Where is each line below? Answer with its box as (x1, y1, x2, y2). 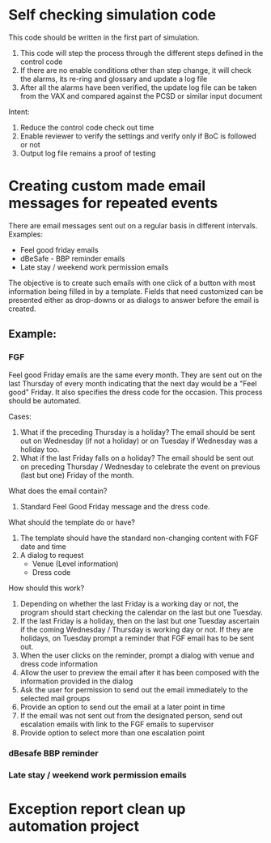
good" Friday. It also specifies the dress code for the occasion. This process (8, 387, 263, 397)
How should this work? (8, 583, 85, 593)
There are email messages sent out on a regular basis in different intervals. (8, 220, 258, 230)
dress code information (19, 658, 99, 669)
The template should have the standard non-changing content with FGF (19, 533, 259, 543)
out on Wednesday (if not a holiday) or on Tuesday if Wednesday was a (19, 436, 259, 445)
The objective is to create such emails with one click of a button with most (8, 278, 256, 287)
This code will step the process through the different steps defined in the (19, 48, 264, 57)
